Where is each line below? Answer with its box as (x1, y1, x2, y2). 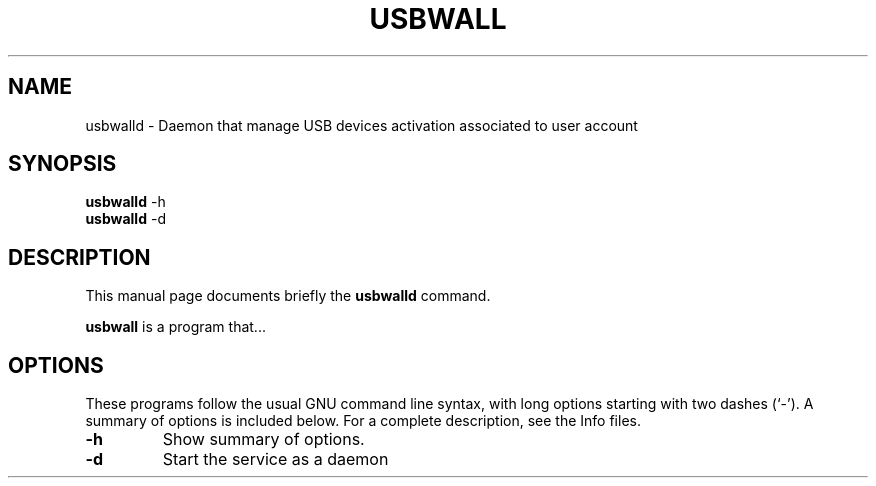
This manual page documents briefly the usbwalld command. (85, 287, 491, 305)
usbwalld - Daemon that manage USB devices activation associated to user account (85, 116, 638, 134)
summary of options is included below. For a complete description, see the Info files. (85, 412, 641, 430)
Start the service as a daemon (162, 449, 389, 470)
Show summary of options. (162, 429, 365, 450)
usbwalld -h (85, 193, 166, 211)
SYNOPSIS (8, 151, 117, 177)
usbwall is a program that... (85, 318, 266, 336)
